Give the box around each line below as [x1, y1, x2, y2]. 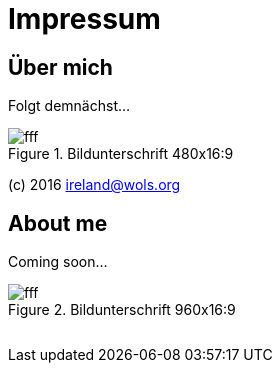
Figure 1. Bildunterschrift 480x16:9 [8, 145, 234, 163]
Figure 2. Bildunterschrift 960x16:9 [8, 301, 236, 319]
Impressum [8, 2, 161, 36]
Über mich [8, 54, 113, 80]
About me [8, 210, 108, 236]
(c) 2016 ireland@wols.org [8, 176, 181, 194]
